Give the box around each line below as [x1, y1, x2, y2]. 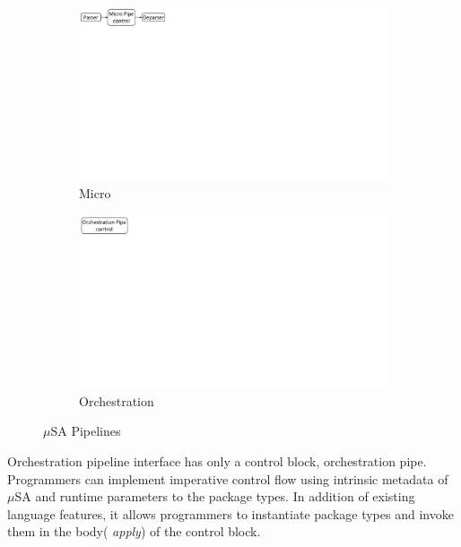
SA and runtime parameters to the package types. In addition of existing [14, 487, 415, 506]
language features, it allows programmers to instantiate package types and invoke [7, 504, 454, 523]
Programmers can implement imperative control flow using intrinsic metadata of [7, 469, 448, 488]
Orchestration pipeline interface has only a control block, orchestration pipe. [7, 451, 427, 470]
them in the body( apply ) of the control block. [7, 522, 261, 541]
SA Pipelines [50, 421, 121, 440]
